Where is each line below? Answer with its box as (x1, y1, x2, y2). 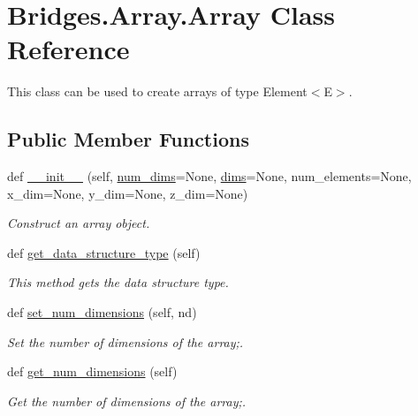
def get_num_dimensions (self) (7, 362, 178, 381)
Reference (7, 31, 130, 67)
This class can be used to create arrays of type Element (7, 82, 308, 101)
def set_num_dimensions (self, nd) (7, 303, 197, 321)
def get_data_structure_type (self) (7, 243, 201, 261)
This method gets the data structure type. (7, 273, 229, 291)
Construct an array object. (7, 214, 150, 232)
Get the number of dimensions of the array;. (7, 391, 247, 410)
